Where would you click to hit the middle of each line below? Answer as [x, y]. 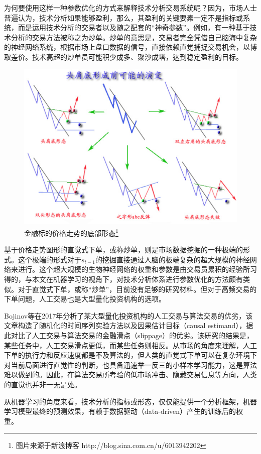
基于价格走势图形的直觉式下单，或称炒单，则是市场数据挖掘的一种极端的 [123, 250]
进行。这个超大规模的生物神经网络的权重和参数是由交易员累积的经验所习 [137, 269]
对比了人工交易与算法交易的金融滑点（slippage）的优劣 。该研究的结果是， [132, 335]
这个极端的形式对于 [49, 259]
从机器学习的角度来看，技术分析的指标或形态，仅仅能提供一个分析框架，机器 [130, 401]
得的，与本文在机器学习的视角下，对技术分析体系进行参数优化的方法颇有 [123, 279]
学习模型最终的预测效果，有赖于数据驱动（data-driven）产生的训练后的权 [124, 411]
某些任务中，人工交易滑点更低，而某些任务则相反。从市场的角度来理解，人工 [130, 345]
